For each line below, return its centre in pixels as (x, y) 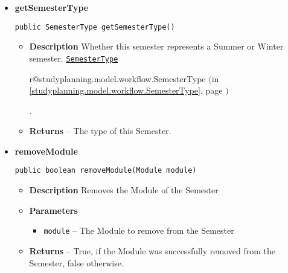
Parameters (53, 210)
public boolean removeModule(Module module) (106, 171)
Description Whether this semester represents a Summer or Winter (156, 46)
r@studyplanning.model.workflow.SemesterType (117, 78)
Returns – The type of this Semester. (100, 131)
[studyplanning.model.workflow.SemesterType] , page (126, 90)
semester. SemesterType (74, 58)
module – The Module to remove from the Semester (139, 230)
